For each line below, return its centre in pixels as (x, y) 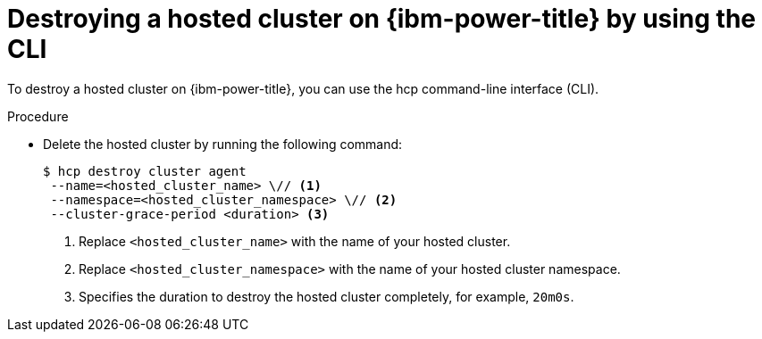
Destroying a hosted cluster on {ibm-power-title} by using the (382, 19)
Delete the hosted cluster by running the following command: (223, 144)
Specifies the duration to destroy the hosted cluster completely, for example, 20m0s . (327, 296)
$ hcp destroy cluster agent (145, 171)
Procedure (38, 116)
